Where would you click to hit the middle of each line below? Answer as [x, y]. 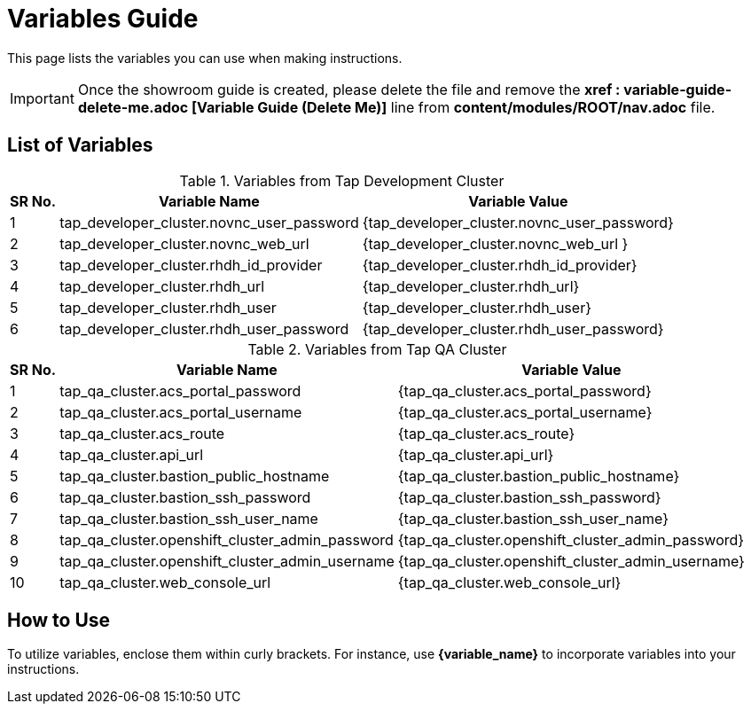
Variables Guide [103, 19]
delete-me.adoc [133, 107]
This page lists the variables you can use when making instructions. [205, 58]
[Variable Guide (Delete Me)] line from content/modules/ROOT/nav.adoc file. [454, 107]
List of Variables [80, 145]
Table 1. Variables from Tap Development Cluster [342, 180]
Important [42, 98]
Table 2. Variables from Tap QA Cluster [377, 349]
